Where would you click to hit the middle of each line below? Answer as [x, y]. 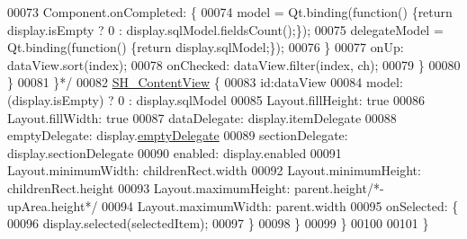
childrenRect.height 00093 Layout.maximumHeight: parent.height [187, 187]
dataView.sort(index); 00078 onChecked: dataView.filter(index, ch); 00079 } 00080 [234, 64]
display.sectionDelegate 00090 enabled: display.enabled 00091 [175, 152]
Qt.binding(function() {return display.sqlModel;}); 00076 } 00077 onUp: [206, 47]
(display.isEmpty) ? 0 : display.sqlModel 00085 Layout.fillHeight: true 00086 [216, 99]
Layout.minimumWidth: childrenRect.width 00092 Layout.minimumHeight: [214, 170]
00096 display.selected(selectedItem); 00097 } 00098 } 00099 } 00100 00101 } [218, 223]
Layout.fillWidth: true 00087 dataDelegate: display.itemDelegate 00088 [202, 117]
